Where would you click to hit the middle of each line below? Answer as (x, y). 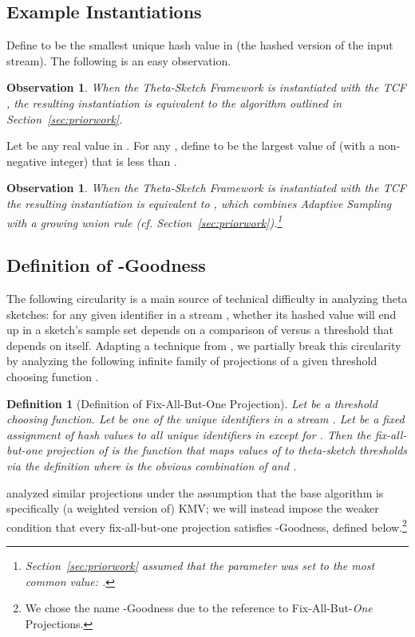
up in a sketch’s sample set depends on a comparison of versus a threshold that (200, 330)
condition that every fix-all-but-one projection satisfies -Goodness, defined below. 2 (207, 525)
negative (27, 161)
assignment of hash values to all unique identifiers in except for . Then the (189, 434)
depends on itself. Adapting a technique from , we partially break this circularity (204, 345)
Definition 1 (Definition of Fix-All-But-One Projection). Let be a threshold (192, 403)
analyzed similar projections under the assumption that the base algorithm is (195, 492)
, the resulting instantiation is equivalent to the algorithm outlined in (174, 102)
